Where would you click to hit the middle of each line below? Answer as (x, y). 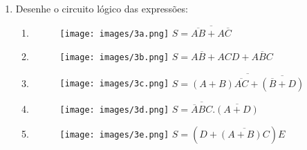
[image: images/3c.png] (114, 84)
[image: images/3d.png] (114, 110)
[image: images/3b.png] (114, 57)
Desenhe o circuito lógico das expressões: (102, 8)
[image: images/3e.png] (114, 134)
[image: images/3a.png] (114, 34)
